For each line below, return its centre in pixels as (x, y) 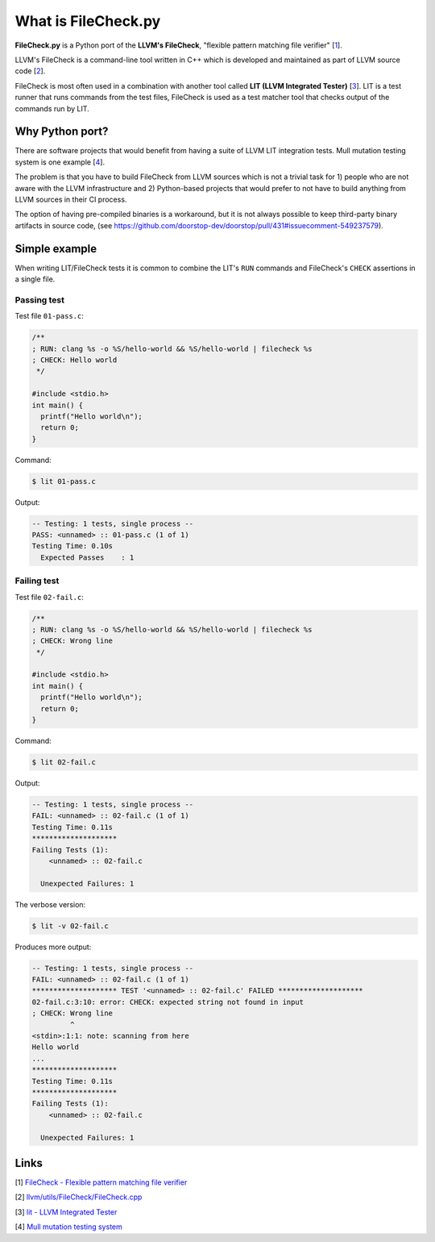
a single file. (35, 279)
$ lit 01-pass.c (64, 481)
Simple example (56, 249)
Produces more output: (53, 947)
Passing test (39, 300)
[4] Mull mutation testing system (68, 1227)
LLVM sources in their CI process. (71, 199)
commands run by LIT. (52, 108)
